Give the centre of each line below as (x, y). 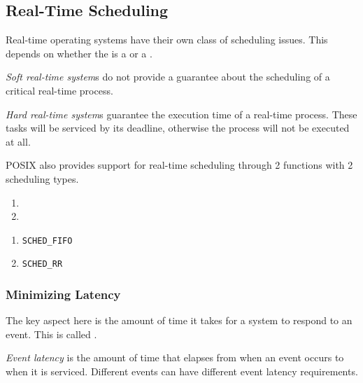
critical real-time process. (59, 90)
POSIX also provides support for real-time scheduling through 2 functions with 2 (179, 165)
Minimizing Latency (63, 294)
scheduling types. (42, 178)
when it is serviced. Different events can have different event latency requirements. (182, 371)
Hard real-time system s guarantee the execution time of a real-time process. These (181, 114)
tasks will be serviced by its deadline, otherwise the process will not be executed (178, 128)
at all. (18, 141)
